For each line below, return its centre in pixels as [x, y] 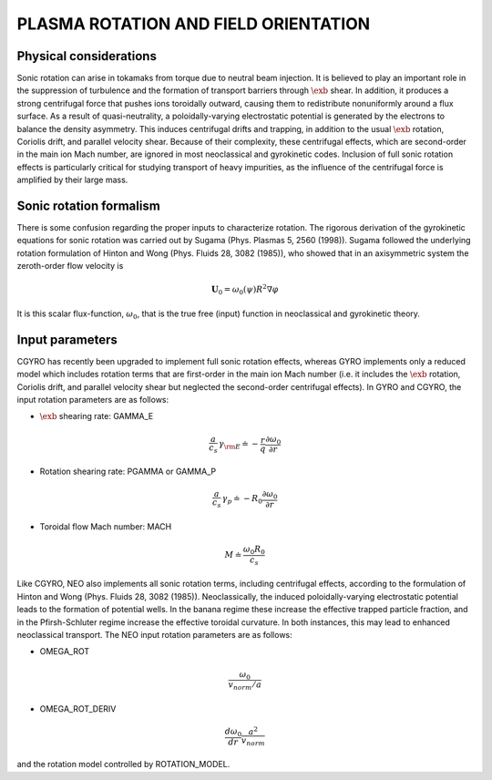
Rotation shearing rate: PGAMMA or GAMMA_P [128, 472]
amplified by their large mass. [72, 180]
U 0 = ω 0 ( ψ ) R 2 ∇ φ [245, 290]
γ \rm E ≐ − [239, 445]
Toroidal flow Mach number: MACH [106, 526]
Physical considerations [87, 56]
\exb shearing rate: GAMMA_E [97, 416]
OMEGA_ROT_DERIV [78, 708]
